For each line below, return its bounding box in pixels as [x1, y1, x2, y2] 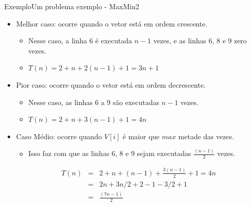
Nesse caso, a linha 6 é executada [28, 35, 132, 46]
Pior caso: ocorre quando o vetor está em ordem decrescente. [16, 79, 206, 90]
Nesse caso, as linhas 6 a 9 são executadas [28, 96, 159, 107]
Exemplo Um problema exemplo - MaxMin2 [4, 1, 139, 11]
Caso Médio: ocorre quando [16, 131, 102, 141]
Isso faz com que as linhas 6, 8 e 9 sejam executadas [28, 148, 191, 159]
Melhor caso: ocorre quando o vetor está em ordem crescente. [16, 18, 208, 29]
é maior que [122, 131, 160, 141]
